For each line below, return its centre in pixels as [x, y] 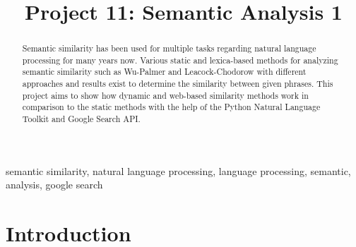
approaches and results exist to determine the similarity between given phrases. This [178, 84]
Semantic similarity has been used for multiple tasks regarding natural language [169, 48]
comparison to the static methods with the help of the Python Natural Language [171, 107]
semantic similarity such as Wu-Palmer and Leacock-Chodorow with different [164, 72]
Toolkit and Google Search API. [81, 119]
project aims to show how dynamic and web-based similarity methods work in [165, 95]
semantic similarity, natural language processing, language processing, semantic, [178, 170]
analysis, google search [54, 185]
